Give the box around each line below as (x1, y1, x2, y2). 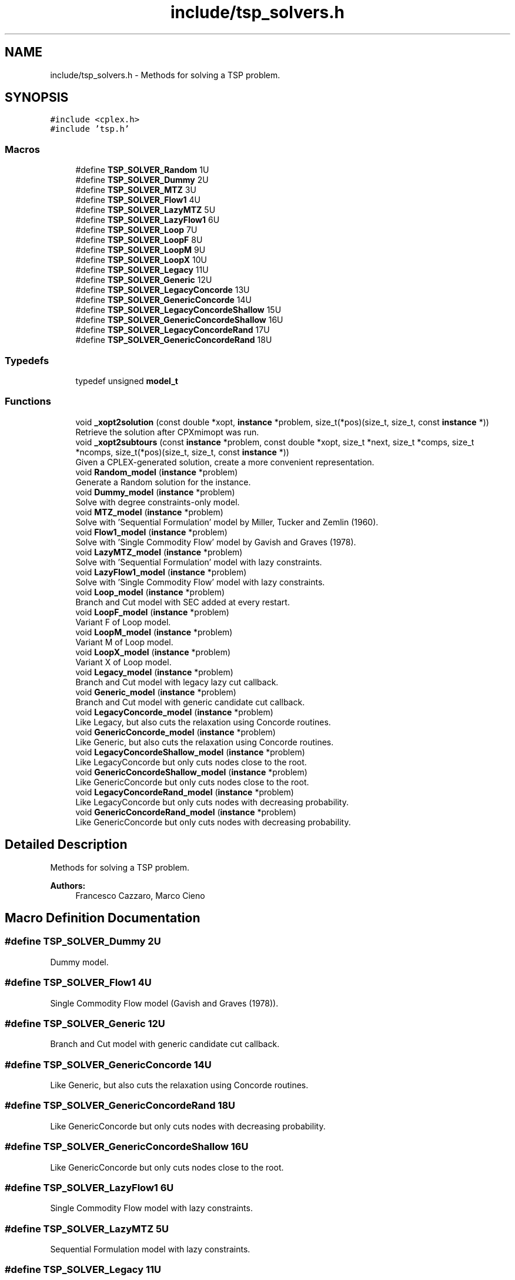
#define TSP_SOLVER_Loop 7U (75, 225, 198, 235)
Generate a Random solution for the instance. (75, 476, 251, 487)
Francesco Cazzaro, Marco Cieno (75, 890, 205, 901)
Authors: (50, 880, 86, 891)
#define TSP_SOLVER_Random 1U (75, 165, 209, 175)
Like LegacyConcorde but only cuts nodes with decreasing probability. (75, 796, 349, 807)
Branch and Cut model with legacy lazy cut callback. (75, 676, 279, 687)
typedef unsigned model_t (75, 375, 178, 386)
